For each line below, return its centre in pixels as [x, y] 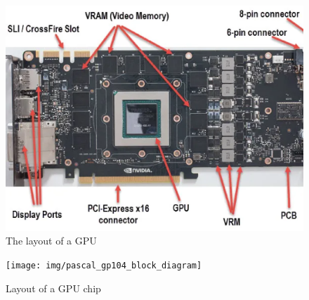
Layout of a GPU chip [53, 288]
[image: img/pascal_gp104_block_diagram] [104, 266]
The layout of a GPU [51, 241]
